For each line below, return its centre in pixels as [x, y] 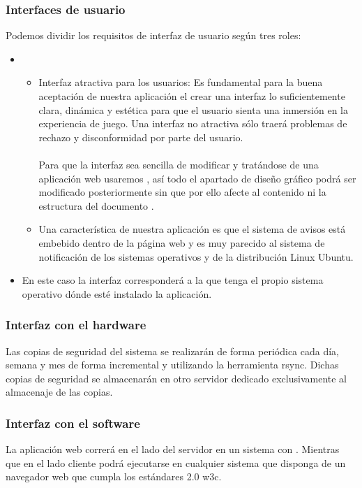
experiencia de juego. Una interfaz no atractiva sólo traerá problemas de [193, 123]
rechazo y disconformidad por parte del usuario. [141, 137]
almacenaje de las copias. [59, 392]
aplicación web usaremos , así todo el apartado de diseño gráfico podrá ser [197, 178]
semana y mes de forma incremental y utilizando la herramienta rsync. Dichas [172, 365]
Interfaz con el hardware [76, 325]
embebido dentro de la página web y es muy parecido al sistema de [182, 242]
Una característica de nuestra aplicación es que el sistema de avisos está [192, 229]
